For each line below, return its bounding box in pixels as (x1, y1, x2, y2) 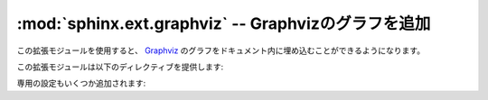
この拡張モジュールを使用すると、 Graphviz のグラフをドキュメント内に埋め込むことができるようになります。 (16, 45, 425, 56)
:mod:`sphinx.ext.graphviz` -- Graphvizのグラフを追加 (16, 14, 431, 33)
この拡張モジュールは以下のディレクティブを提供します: (16, 61, 224, 72)
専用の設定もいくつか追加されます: (16, 77, 146, 89)
